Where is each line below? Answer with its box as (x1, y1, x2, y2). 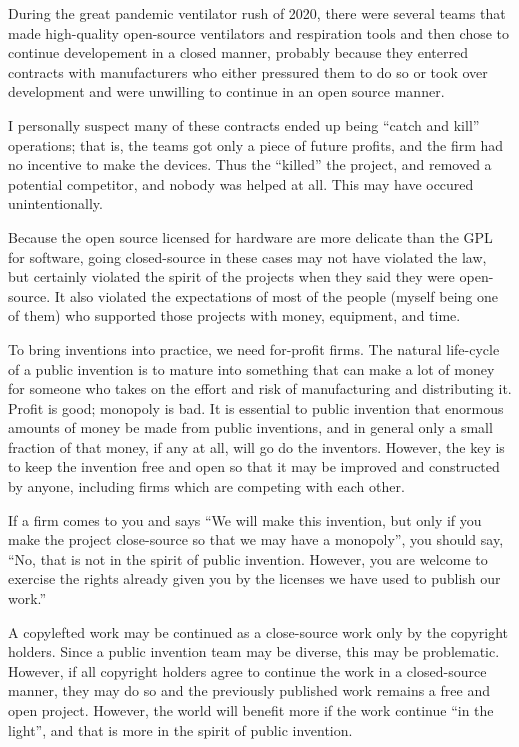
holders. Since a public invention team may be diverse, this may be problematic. (8, 641, 500, 662)
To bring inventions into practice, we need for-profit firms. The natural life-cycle (8, 338, 500, 359)
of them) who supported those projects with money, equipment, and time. (8, 305, 461, 326)
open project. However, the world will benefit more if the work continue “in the (8, 700, 494, 720)
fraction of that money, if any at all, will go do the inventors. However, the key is (8, 436, 505, 457)
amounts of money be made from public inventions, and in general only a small (8, 417, 493, 438)
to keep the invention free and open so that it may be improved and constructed (8, 456, 500, 477)
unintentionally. (8, 193, 103, 214)
